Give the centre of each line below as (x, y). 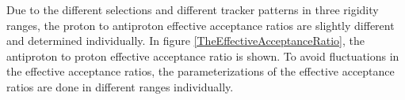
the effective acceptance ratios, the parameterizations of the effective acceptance (201, 71)
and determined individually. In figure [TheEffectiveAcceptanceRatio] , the (186, 41)
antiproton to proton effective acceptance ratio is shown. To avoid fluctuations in (203, 56)
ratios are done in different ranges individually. (120, 86)
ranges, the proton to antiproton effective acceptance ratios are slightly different (201, 25)
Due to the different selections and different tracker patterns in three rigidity (193, 9)
